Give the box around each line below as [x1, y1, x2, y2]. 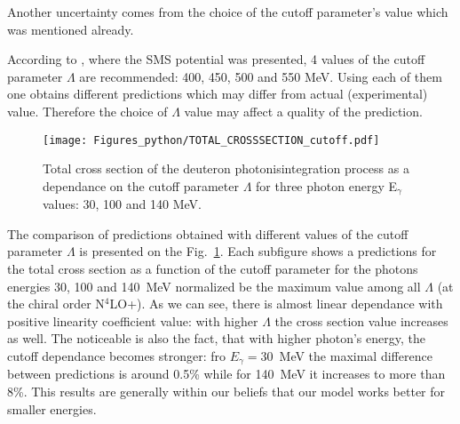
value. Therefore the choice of [7, 101, 168, 120]
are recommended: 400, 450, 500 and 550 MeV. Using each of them [79, 67, 442, 85]
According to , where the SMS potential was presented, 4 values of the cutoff [7, 50, 425, 68]
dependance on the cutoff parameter [43, 176, 239, 195]
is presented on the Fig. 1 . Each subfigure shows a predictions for [79, 242, 437, 260]
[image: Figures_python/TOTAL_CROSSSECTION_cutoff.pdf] [43, 133, 380, 147]
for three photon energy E [256, 176, 398, 195]
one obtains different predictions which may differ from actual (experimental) [7, 84, 428, 103]
